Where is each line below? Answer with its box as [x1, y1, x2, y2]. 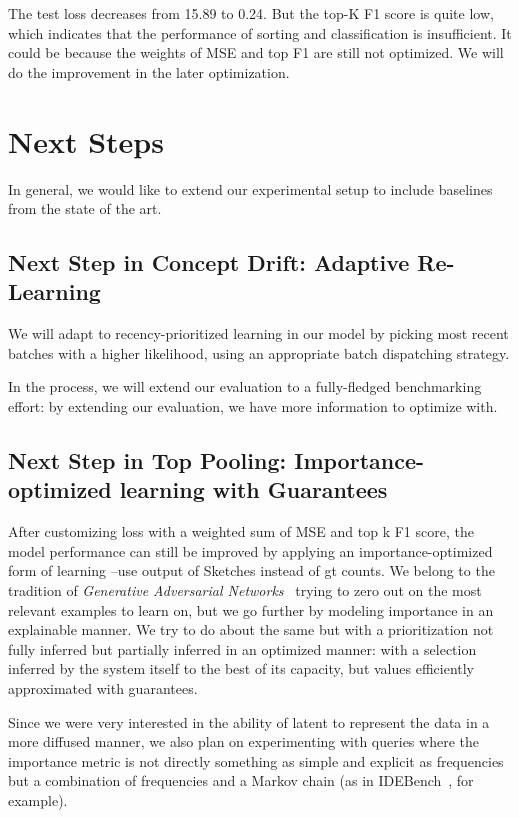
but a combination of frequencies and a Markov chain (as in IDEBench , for [8, 770, 474, 791]
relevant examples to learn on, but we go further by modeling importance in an [8, 599, 494, 620]
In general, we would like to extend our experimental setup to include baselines [8, 178, 493, 199]
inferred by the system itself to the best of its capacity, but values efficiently [8, 658, 475, 679]
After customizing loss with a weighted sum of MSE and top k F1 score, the [8, 521, 474, 542]
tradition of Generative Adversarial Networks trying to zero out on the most [8, 580, 482, 601]
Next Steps [8, 120, 164, 161]
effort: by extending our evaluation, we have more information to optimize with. [8, 396, 498, 417]
